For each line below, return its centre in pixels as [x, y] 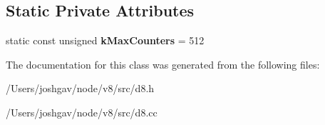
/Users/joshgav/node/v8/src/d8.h [80, 88]
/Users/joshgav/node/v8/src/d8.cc [82, 112]
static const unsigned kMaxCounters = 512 [105, 40]
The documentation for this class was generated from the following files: [163, 64]
